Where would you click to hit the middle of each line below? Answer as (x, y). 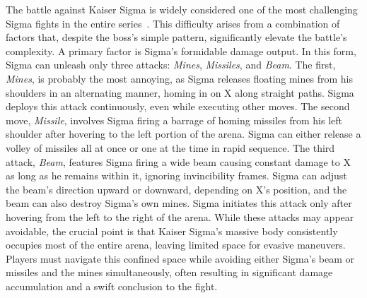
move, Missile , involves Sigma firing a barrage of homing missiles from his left (174, 120)
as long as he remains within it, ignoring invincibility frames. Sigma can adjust (176, 175)
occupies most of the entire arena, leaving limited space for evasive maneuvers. (176, 245)
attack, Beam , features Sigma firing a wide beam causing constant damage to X (178, 161)
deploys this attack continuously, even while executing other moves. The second (178, 106)
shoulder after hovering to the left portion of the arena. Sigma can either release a (183, 134)
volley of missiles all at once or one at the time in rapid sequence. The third (170, 147)
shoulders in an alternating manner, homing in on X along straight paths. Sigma (180, 92)
